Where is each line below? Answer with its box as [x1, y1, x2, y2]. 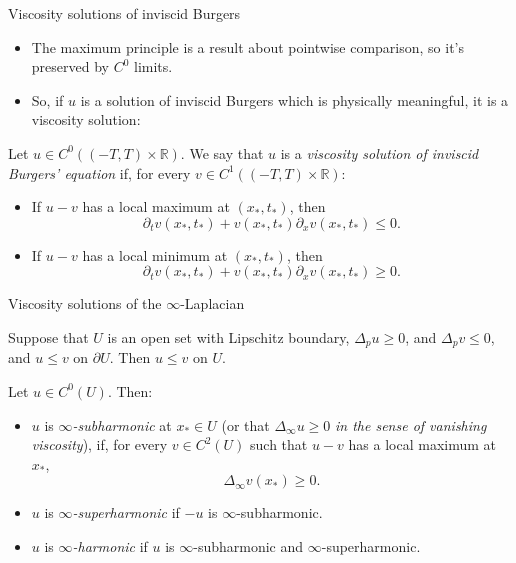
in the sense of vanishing [335, 414, 487, 435]
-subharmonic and [193, 535, 304, 556]
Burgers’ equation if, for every [8, 162, 191, 183]
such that [250, 434, 308, 455]
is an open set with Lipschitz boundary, [107, 326, 350, 347]
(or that [221, 414, 270, 435]
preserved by [31, 56, 109, 77]
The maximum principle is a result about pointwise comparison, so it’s [31, 36, 465, 57]
